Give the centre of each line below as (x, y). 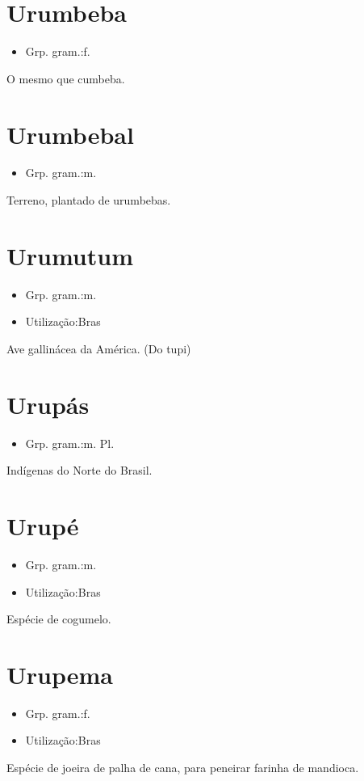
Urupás (48, 404)
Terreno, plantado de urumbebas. (89, 200)
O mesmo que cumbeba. (66, 78)
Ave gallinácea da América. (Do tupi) (99, 348)
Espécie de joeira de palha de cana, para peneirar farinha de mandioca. (183, 768)
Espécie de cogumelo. (59, 619)
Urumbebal (70, 134)
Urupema (60, 674)
